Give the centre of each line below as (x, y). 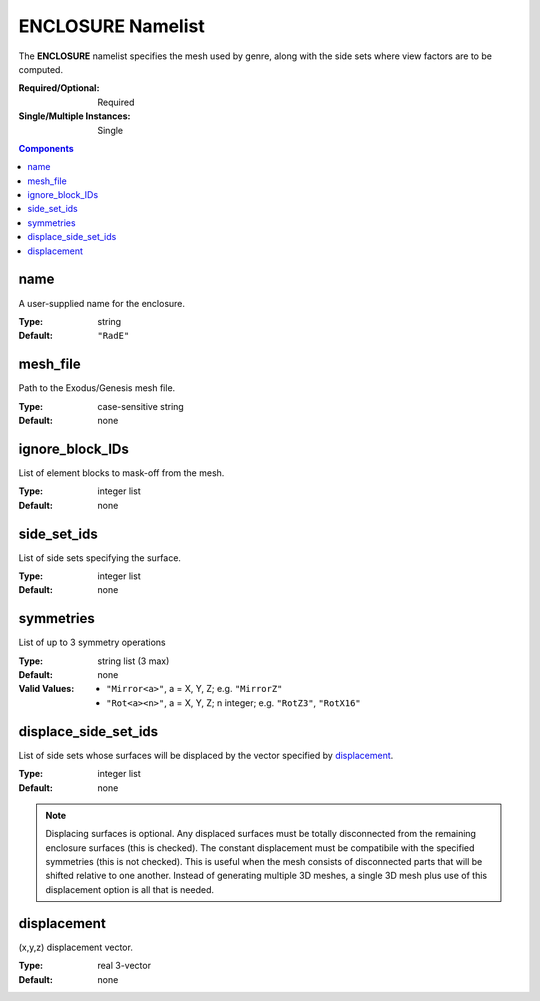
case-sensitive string (140, 406)
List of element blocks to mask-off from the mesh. (121, 472)
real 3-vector (124, 966)
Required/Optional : (59, 88)
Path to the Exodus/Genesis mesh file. (97, 388)
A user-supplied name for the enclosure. (101, 303)
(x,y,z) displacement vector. (76, 947)
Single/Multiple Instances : (74, 116)
